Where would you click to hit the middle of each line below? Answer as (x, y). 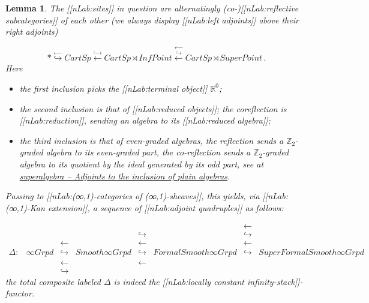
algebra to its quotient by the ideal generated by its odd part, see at (142, 163)
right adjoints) (32, 31)
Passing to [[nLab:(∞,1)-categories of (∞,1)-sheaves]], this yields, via (133, 196)
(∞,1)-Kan (25, 207)
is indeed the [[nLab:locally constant (179, 281)
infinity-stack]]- (275, 281)
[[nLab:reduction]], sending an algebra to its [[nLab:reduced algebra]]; (145, 120)
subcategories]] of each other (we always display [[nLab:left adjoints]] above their (152, 19)
